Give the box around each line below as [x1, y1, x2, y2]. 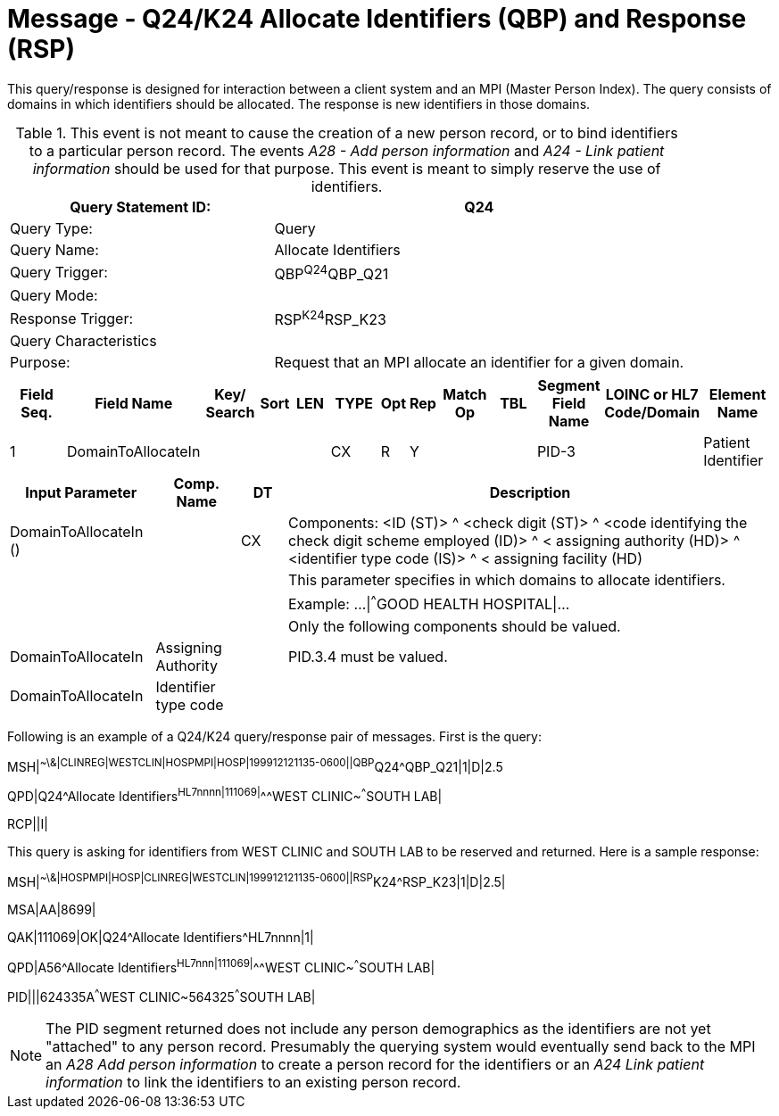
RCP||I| [7, 816, 48, 832]
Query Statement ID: [70, 197, 211, 216]
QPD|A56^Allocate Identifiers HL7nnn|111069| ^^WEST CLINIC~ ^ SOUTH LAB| [7, 956, 435, 975]
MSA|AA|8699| [7, 901, 96, 917]
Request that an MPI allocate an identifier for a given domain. [274, 353, 684, 372]
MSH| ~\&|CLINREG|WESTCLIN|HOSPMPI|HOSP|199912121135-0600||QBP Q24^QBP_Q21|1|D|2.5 [7, 756, 503, 774]
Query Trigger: [10, 263, 108, 282]
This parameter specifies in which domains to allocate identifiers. [288, 571, 725, 590]
